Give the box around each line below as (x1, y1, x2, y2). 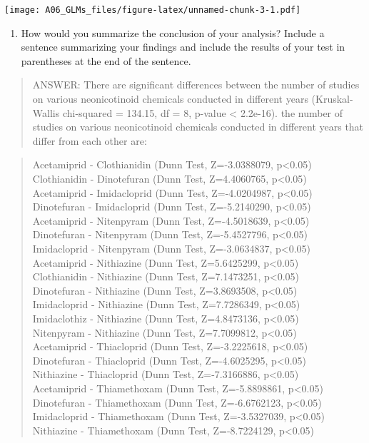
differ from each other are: (32, 133, 147, 148)
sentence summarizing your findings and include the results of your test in (21, 39, 345, 54)
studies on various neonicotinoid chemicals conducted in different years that (32, 119, 364, 134)
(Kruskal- (311, 91, 353, 106)
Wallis (32, 105, 60, 120)
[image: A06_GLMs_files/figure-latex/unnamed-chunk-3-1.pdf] (4, 5, 301, 15)
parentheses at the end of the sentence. (21, 53, 191, 68)
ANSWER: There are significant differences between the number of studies (32, 77, 360, 92)
